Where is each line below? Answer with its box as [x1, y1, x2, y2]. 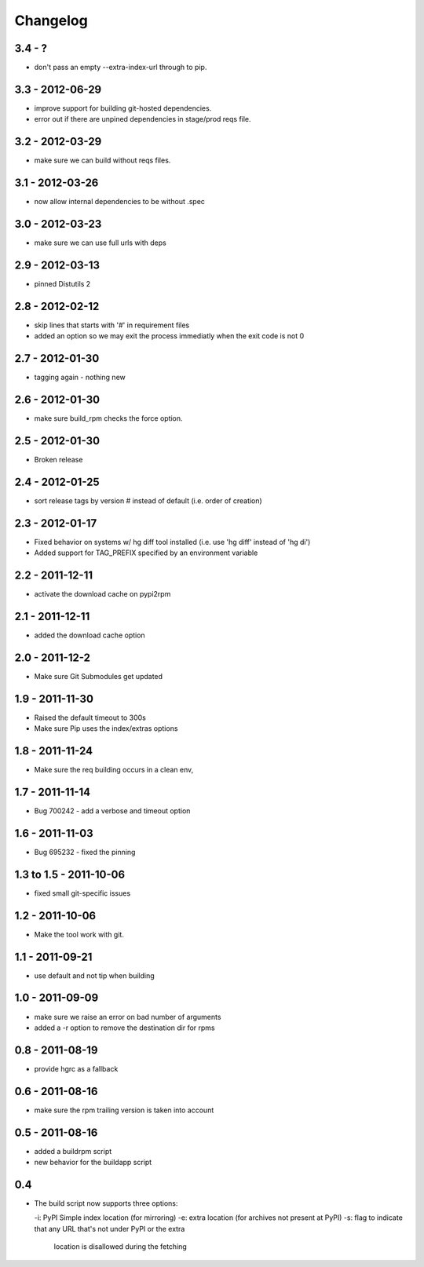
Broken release [34, 455, 83, 464]
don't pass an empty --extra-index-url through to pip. [34, 63, 207, 72]
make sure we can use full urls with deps [34, 238, 166, 247]
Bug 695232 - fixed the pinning [34, 847, 136, 856]
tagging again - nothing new [34, 373, 126, 382]
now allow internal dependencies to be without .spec [34, 197, 206, 206]
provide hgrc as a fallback [34, 1064, 119, 1073]
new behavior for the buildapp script [34, 1158, 152, 1167]
